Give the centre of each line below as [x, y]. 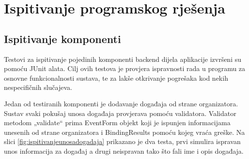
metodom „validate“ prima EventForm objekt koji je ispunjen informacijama [117, 123]
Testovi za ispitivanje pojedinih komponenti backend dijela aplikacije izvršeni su [123, 59]
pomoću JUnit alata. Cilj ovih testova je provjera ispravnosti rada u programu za [125, 68]
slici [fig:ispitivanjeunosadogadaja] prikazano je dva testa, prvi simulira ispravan [122, 141]
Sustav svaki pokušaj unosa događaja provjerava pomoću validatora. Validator [120, 113]
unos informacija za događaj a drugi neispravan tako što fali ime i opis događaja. [124, 151]
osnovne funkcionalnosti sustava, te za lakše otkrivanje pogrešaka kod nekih [116, 78]
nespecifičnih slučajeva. [38, 87]
